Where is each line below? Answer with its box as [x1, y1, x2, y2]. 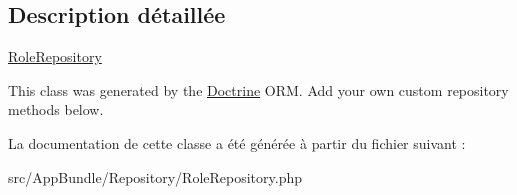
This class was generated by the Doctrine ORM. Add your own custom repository [8, 79, 509, 100]
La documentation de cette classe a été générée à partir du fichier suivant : [8, 132, 466, 153]
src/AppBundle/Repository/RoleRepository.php [8, 166, 303, 187]
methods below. [8, 99, 104, 120]
